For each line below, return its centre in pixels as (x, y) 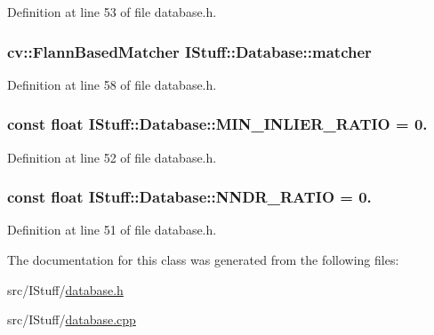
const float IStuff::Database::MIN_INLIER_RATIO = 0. (217, 124)
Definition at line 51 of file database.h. (112, 230)
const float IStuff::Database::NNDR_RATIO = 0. (189, 197)
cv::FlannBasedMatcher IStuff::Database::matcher (189, 51)
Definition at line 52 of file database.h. (112, 157)
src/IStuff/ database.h (65, 289)
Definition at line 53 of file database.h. (112, 12)
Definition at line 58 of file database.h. (112, 84)
